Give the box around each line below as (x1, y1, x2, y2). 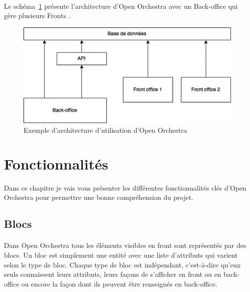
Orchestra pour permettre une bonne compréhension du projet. (4, 192, 194, 202)
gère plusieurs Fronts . (4, 10, 71, 21)
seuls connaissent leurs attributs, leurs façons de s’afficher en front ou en (4, 269, 222, 279)
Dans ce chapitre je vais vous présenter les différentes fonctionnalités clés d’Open (4, 182, 247, 193)
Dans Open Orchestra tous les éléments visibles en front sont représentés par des (4, 240, 246, 250)
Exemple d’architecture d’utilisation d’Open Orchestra (24, 125, 187, 135)
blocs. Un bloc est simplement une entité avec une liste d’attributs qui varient (4, 250, 238, 260)
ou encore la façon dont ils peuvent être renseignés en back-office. (21, 278, 218, 289)
